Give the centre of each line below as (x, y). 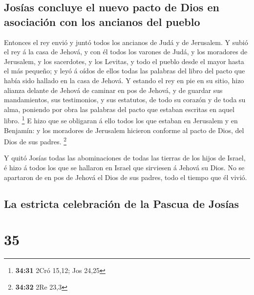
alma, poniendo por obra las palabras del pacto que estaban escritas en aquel (119, 109)
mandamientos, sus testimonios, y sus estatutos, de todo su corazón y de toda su (125, 100)
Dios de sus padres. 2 (35, 141)
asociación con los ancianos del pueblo (102, 21)
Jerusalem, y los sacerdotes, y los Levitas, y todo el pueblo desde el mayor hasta (124, 61)
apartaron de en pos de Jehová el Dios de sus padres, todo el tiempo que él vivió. (126, 177)
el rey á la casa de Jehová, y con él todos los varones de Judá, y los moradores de (126, 52)
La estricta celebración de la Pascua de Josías (122, 203)
